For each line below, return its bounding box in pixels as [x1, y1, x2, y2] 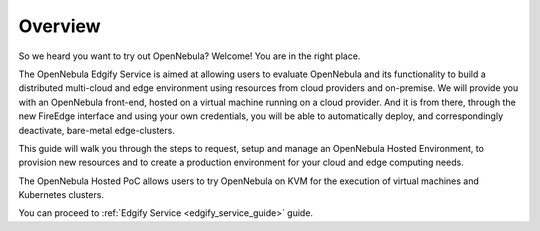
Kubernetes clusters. [18, 189, 105, 201]
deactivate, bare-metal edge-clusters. [18, 124, 175, 136]
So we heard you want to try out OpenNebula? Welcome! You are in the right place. [18, 50, 361, 62]
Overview [18, 15, 101, 37]
